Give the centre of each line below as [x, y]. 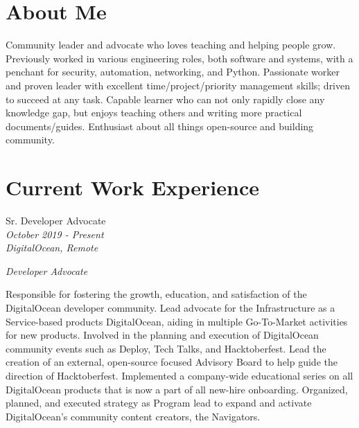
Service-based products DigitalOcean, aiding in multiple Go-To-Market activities [177, 321]
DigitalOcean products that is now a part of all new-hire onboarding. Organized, [177, 389]
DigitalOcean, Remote [52, 248]
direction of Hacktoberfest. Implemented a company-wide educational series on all [179, 375]
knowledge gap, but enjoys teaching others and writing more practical [154, 113]
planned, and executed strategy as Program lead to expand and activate [159, 403]
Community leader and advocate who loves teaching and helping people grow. [171, 45]
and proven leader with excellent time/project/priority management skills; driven [178, 85]
